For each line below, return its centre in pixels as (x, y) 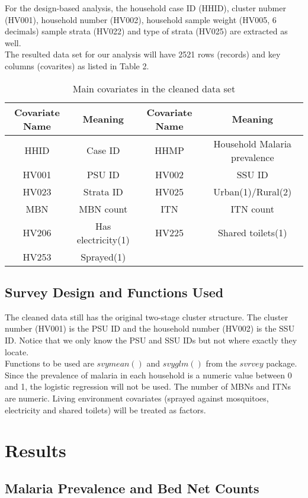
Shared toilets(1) (252, 233)
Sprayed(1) (103, 256)
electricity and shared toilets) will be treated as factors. (105, 409)
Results (36, 450)
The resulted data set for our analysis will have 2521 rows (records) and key (143, 54)
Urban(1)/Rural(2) (253, 191)
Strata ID (103, 191)
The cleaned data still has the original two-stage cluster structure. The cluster (147, 317)
